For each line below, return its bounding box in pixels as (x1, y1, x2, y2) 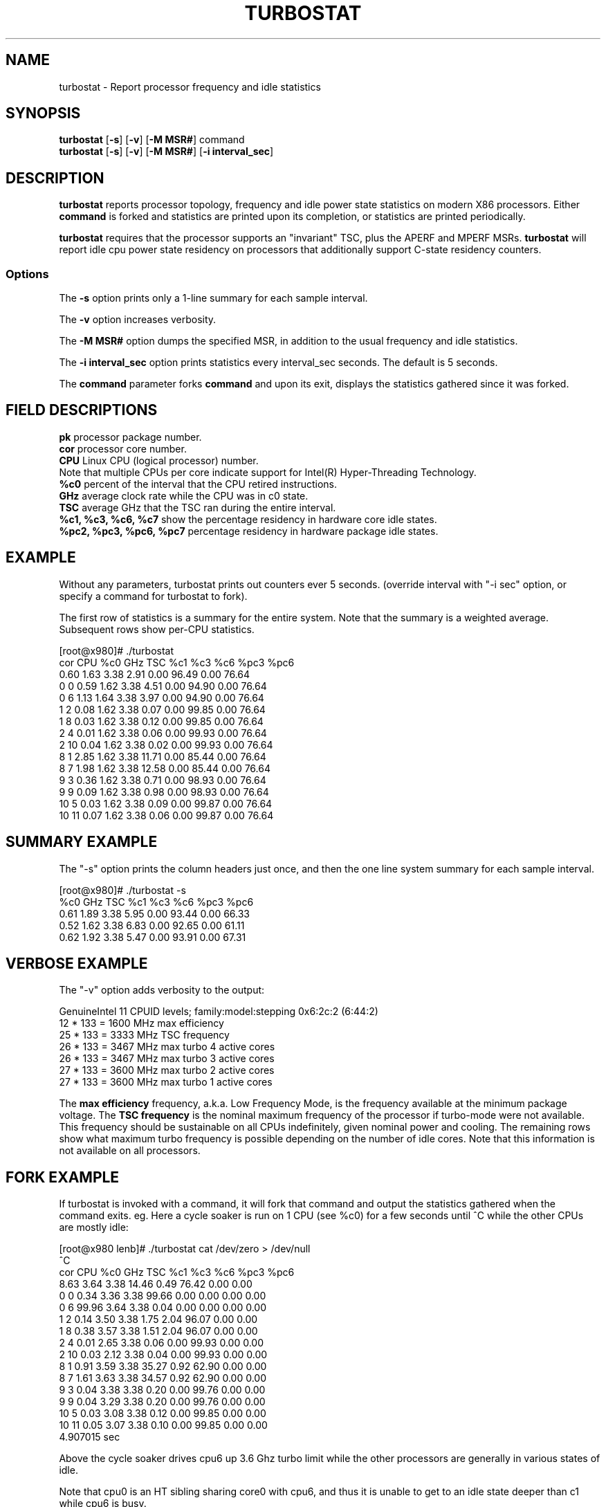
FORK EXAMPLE (6, 1168, 120, 1186)
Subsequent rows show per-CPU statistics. (59, 623, 255, 635)
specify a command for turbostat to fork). (59, 590, 248, 602)
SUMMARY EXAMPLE (6, 833, 158, 851)
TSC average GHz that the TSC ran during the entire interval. (59, 501, 336, 513)
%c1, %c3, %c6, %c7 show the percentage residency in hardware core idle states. (59, 513, 437, 525)
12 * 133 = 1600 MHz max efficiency (59, 1017, 224, 1030)
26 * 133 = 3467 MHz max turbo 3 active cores (59, 1052, 275, 1065)
